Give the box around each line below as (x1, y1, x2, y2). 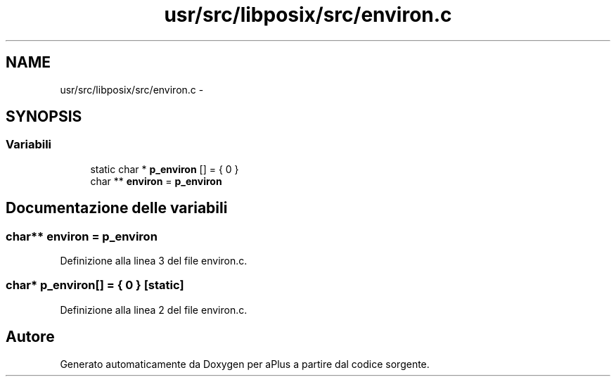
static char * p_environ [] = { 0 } (90, 163, 239, 175)
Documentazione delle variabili (6, 199, 228, 217)
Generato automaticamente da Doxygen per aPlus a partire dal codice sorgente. (60, 357, 430, 370)
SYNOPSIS (6, 108, 82, 126)
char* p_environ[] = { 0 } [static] (6, 278, 184, 293)
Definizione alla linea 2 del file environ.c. (60, 303, 248, 316)
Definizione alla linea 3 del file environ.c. (60, 255, 248, 267)
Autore (6, 328, 55, 346)
